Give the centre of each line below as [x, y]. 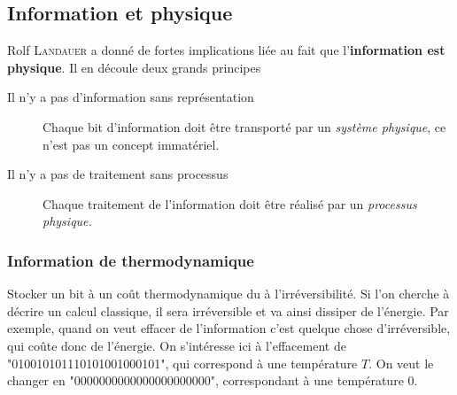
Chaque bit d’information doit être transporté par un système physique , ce [244, 126]
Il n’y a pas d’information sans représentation [131, 97]
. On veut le [401, 363]
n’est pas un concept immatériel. [131, 144]
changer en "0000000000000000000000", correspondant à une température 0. [213, 380]
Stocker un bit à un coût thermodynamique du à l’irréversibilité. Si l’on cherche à [228, 294]
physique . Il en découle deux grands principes [134, 67]
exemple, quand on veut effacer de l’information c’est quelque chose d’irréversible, [229, 328]
